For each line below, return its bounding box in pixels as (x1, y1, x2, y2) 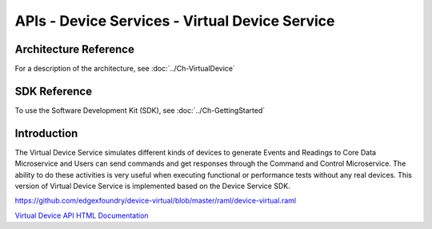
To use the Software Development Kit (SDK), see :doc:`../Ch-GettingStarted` (14, 105, 266, 115)
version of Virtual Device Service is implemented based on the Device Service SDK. (14, 181, 291, 191)
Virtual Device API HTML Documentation (14, 211, 149, 220)
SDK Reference (14, 84, 92, 98)
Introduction (14, 127, 78, 140)
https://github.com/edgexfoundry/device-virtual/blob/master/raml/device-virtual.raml (14, 196, 296, 206)
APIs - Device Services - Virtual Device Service (14, 12, 335, 30)
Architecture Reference (14, 42, 135, 56)
